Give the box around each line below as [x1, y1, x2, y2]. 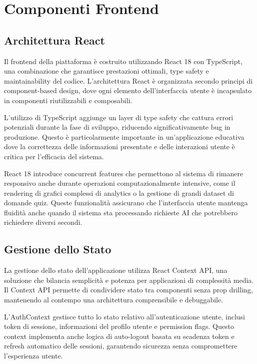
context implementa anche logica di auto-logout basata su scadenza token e [4, 330, 234, 341]
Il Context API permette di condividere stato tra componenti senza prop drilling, [4, 284, 253, 295]
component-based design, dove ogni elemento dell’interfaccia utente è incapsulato [4, 85, 252, 96]
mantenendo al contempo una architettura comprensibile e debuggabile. [4, 294, 223, 305]
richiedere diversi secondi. [4, 217, 82, 227]
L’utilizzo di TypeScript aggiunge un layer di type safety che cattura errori [4, 112, 233, 122]
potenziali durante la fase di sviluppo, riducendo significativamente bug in [4, 122, 230, 132]
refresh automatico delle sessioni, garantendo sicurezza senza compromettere [4, 340, 237, 351]
